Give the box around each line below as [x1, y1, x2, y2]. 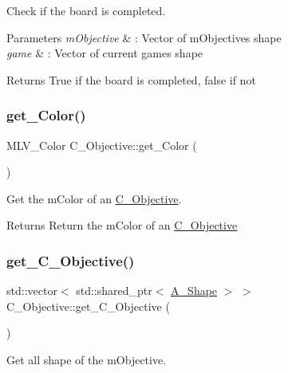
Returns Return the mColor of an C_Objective [6, 217, 238, 234]
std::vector [6, 282, 57, 299]
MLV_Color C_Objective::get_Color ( [6, 136, 197, 153]
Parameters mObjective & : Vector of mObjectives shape [6, 29, 282, 45]
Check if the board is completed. [6, 2, 166, 18]
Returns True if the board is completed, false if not [6, 71, 256, 88]
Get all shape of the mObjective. [6, 351, 167, 367]
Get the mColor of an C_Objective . [6, 190, 182, 206]
